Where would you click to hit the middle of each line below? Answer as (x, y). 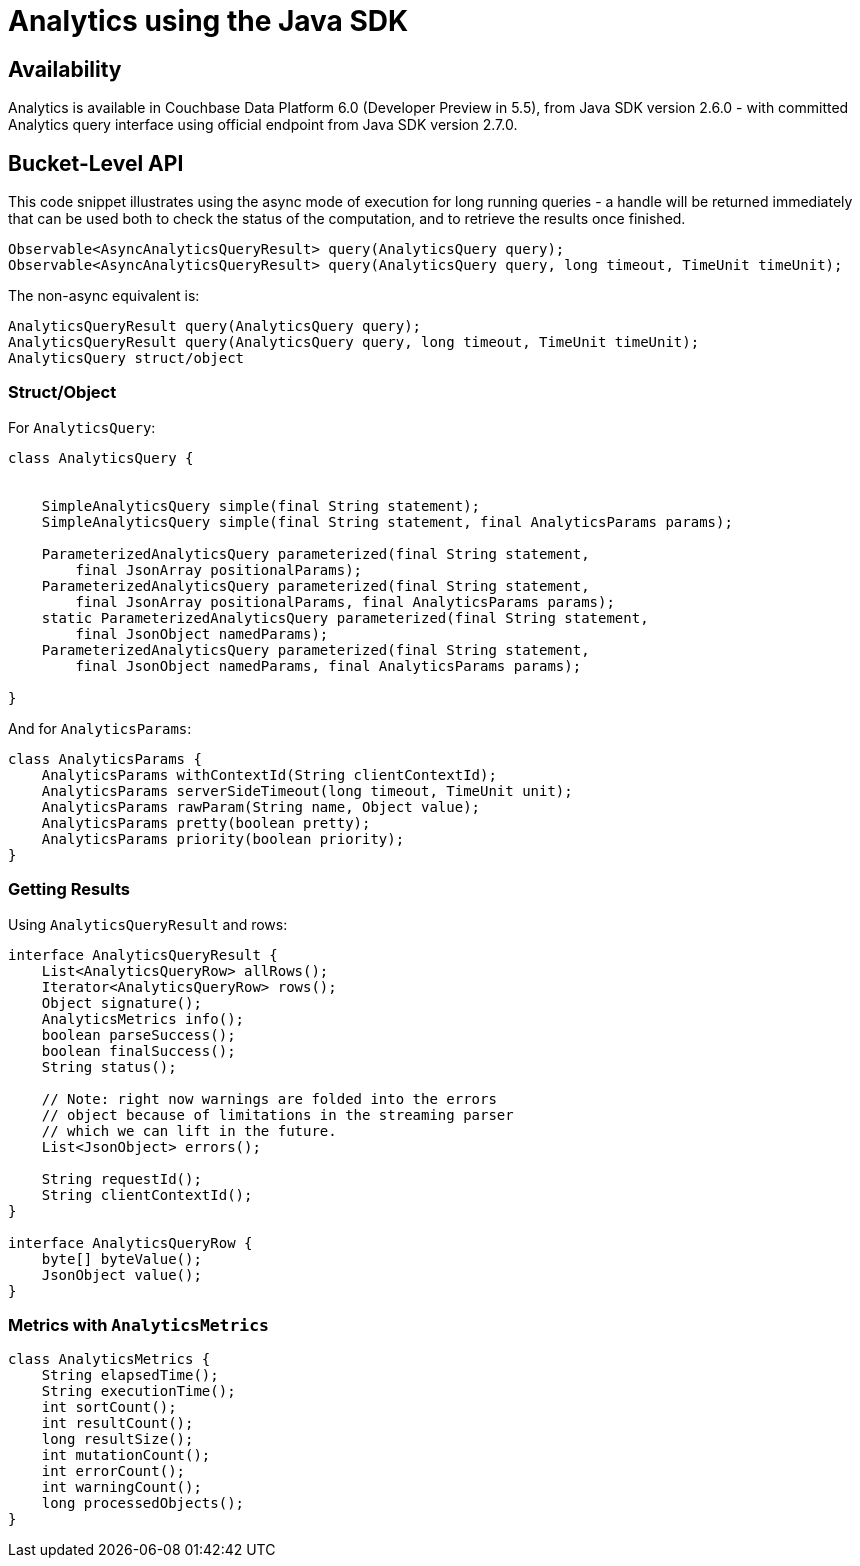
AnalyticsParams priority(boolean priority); (223, 838)
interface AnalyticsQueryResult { (143, 954)
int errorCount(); (113, 1471)
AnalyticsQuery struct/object (126, 358)
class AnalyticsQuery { (101, 457)
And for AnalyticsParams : (100, 728)
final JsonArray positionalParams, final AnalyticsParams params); (345, 601)
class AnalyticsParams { (105, 758)
